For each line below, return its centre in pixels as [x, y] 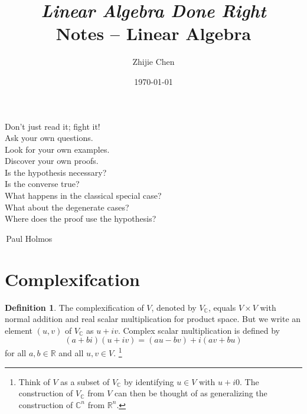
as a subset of [85, 381]
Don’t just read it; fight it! [53, 126]
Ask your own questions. [49, 138]
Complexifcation [72, 279]
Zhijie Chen [153, 62]
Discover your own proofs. [52, 161]
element [19, 330]
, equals [222, 307]
